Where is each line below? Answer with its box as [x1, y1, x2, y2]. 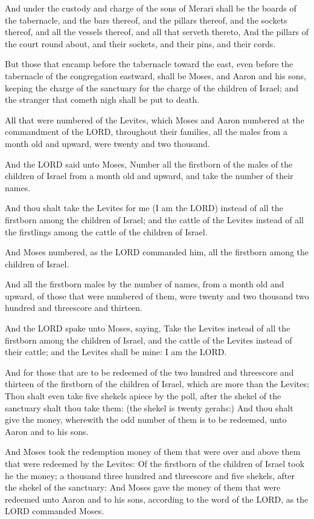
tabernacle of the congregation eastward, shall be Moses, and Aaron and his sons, [5, 69, 306, 82]
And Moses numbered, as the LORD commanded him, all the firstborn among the [5, 246, 309, 258]
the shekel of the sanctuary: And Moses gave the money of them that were [5, 481, 281, 494]
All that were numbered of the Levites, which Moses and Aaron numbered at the [5, 113, 304, 126]
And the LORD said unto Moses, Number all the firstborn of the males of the [5, 157, 293, 170]
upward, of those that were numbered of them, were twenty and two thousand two [5, 289, 309, 302]
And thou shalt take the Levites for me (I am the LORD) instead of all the [5, 201, 283, 214]
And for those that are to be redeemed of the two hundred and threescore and [5, 365, 294, 378]
